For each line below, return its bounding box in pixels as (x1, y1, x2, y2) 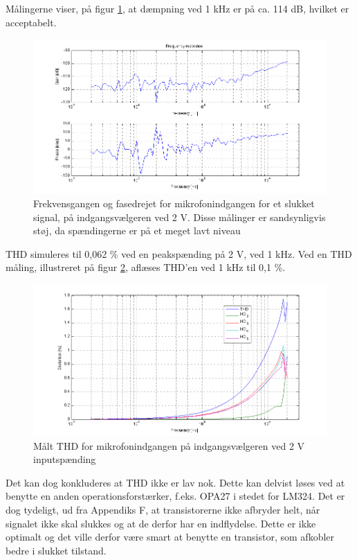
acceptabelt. (6, 15, 57, 29)
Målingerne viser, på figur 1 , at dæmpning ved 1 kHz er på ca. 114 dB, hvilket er (6, 1, 349, 15)
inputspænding (33, 452, 96, 466)
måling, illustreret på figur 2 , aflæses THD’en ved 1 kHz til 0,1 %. (6, 260, 286, 274)
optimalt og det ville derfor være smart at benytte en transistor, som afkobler (6, 530, 335, 544)
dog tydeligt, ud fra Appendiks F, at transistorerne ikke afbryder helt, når (6, 502, 320, 516)
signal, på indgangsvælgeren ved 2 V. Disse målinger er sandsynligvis (33, 209, 326, 224)
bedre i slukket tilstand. (6, 543, 107, 557)
